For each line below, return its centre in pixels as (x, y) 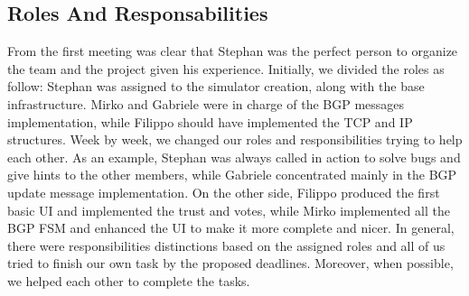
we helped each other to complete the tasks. (129, 280)
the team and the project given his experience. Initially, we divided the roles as (226, 68)
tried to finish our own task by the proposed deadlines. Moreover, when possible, (230, 263)
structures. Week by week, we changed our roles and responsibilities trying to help (235, 139)
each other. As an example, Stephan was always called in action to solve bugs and (234, 157)
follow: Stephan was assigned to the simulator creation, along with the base (216, 86)
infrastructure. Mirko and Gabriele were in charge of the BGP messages (206, 103)
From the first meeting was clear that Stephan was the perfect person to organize (233, 51)
